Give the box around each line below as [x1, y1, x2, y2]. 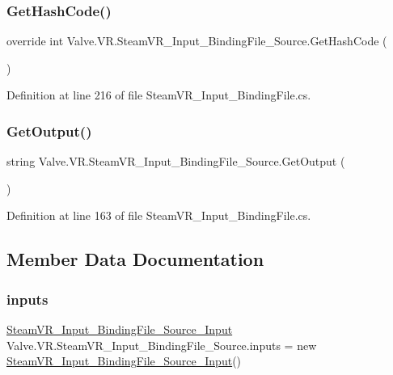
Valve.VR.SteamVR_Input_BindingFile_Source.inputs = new [6, 336, 317, 353]
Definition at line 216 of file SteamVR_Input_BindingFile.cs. [6, 86, 311, 103]
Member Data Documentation [6, 246, 264, 272]
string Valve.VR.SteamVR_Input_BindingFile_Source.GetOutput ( [6, 153, 345, 170]
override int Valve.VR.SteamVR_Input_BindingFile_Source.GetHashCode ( [6, 32, 387, 49]
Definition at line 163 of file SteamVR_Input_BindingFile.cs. [6, 207, 311, 224]
